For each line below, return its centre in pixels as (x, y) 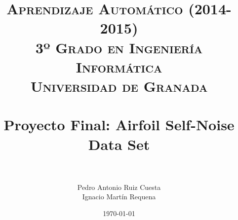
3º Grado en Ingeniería (119, 47)
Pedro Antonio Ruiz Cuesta (119, 187)
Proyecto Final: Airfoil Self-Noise (119, 125)
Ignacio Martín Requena (119, 197)
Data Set (119, 144)
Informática (119, 66)
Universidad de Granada (119, 86)
